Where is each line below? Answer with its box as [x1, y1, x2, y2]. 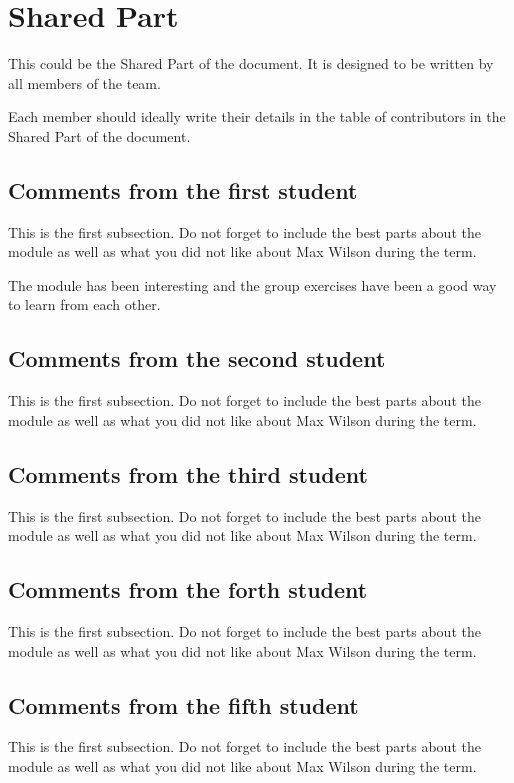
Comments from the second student [8, 343, 386, 374]
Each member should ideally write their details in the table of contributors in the [8, 106, 506, 127]
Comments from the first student [8, 174, 358, 205]
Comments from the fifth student [8, 689, 359, 720]
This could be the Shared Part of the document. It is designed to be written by [8, 53, 494, 74]
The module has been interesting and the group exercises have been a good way [8, 274, 497, 295]
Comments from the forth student [8, 574, 368, 605]
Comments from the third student [8, 458, 368, 489]
